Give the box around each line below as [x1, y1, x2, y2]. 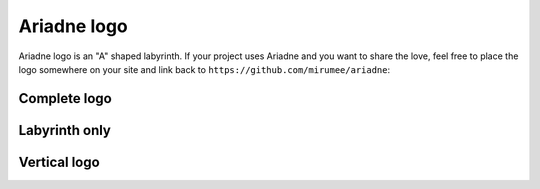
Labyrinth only [18, 121, 112, 139]
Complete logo [18, 90, 112, 107]
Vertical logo [18, 153, 100, 170]
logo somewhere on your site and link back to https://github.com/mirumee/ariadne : [18, 63, 391, 75]
